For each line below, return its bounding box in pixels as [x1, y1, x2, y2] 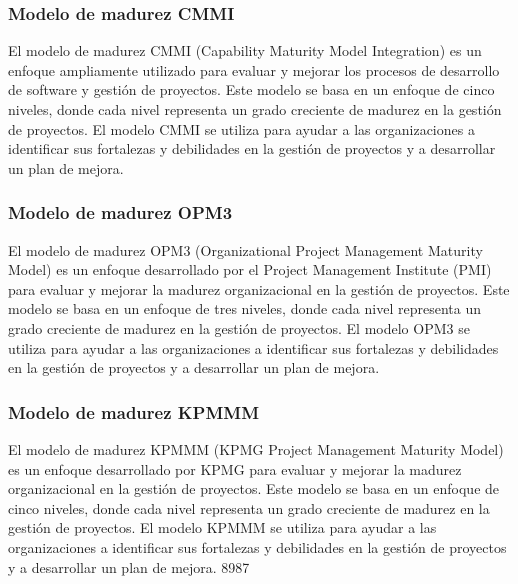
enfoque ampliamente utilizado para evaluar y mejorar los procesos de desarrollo [8, 59, 500, 80]
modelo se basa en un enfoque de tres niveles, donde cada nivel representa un [8, 298, 481, 319]
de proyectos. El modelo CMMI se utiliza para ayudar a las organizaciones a [8, 118, 475, 139]
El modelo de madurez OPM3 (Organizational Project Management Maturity [8, 239, 483, 260]
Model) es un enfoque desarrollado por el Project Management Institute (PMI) [8, 259, 492, 280]
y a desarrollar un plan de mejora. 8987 [8, 556, 250, 577]
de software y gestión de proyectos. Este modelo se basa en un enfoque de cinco [8, 79, 495, 100]
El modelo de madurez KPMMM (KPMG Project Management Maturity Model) [8, 438, 504, 459]
